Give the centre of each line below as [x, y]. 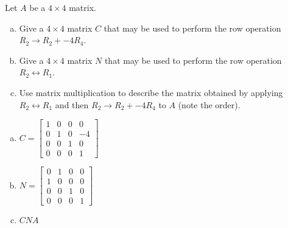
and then [72, 104]
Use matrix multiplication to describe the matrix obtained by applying [151, 92]
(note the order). [209, 104]
